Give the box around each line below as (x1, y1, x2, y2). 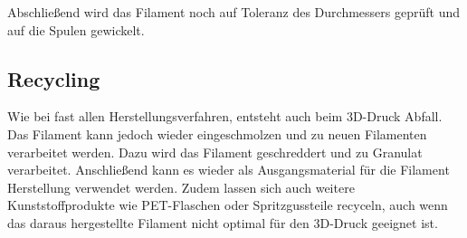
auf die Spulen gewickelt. (7, 20, 145, 39)
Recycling (7, 64, 100, 92)
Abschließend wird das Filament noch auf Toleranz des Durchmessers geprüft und (7, 3, 460, 21)
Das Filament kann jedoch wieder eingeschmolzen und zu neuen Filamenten (7, 124, 427, 143)
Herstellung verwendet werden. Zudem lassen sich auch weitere (7, 177, 355, 196)
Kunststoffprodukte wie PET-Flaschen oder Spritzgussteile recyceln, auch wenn (7, 195, 448, 214)
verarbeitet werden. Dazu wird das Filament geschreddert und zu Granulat (7, 142, 423, 161)
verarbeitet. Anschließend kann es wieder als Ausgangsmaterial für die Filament (7, 160, 450, 179)
